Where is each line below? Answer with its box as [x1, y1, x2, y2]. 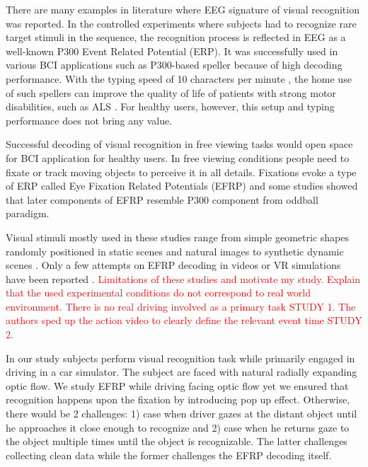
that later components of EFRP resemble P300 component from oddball [6, 192, 318, 207]
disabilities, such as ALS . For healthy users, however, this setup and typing [6, 99, 335, 114]
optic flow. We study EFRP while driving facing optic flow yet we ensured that [6, 378, 349, 393]
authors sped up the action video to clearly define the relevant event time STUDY [6, 313, 362, 328]
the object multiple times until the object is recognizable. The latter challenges [6, 434, 347, 449]
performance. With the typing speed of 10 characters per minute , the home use [6, 71, 352, 86]
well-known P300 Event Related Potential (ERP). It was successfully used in [6, 43, 338, 58]
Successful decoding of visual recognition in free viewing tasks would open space [6, 137, 353, 151]
